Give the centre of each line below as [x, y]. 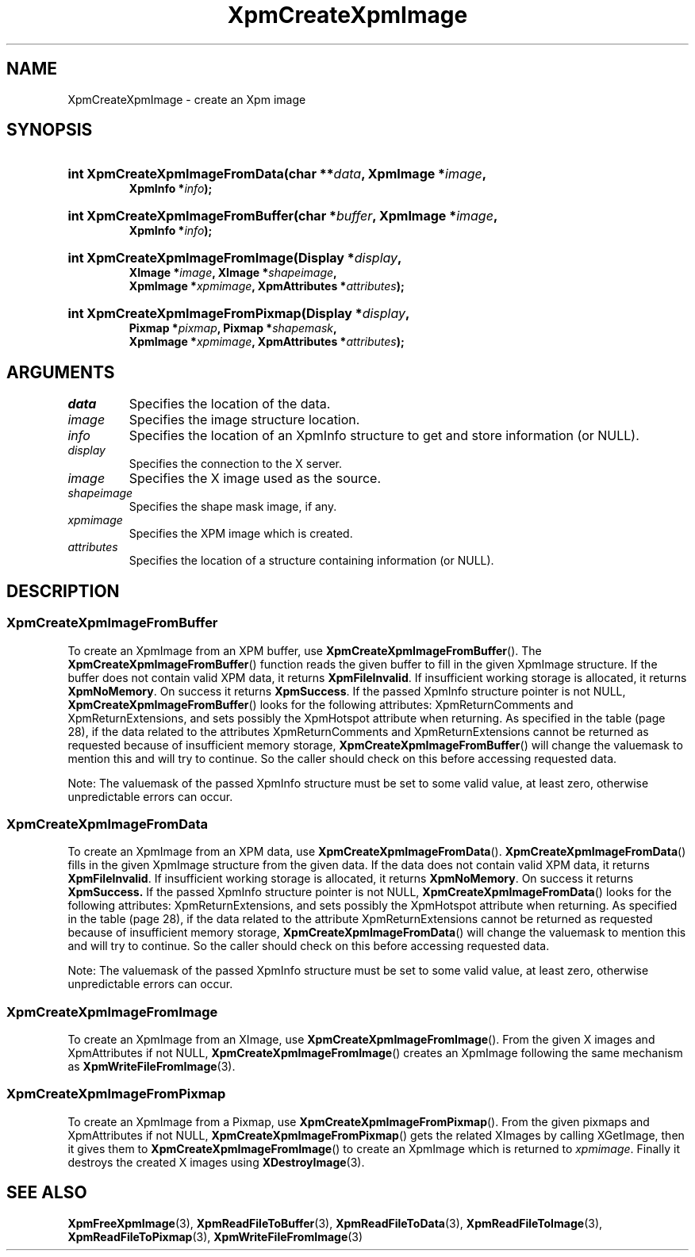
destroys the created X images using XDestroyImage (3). [216, 1162]
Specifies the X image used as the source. [255, 479]
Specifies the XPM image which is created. [241, 534]
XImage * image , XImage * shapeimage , [233, 273]
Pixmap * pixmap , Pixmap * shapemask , [233, 328]
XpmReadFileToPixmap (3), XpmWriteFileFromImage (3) [215, 1236]
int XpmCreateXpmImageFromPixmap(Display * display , [239, 314]
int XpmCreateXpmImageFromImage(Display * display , [235, 258]
